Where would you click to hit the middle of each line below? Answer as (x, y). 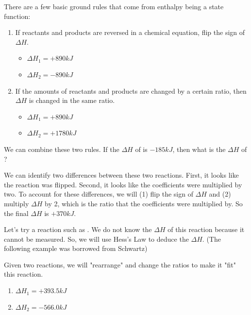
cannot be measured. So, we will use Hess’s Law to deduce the (96, 239)
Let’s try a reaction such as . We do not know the (78, 229)
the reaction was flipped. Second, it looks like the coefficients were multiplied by (123, 184)
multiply (17, 203)
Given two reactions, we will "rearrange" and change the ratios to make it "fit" (120, 264)
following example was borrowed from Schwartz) (76, 248)
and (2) (220, 194)
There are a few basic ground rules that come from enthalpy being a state (114, 6)
